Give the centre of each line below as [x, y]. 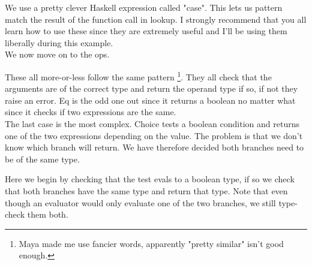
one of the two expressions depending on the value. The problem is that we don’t [154, 135]
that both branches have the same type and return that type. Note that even [146, 190]
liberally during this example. [59, 42]
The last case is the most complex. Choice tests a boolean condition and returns [152, 124]
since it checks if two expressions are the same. [91, 112]
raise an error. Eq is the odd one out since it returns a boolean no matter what [150, 100]
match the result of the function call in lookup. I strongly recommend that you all [156, 19]
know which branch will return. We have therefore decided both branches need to [154, 147]
